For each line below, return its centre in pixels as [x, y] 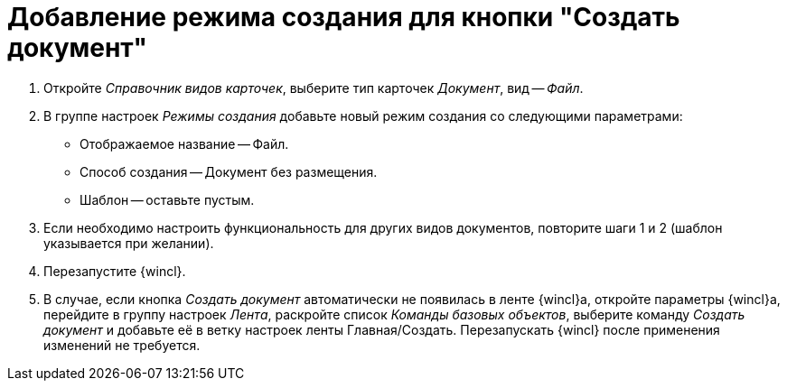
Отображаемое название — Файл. [184, 143]
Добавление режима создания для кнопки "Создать [344, 17]
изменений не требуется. [122, 345]
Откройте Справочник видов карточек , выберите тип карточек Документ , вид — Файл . [314, 88]
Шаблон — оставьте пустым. [167, 199]
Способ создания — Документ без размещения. [229, 171]
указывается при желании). [129, 243]
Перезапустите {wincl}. [115, 271]
